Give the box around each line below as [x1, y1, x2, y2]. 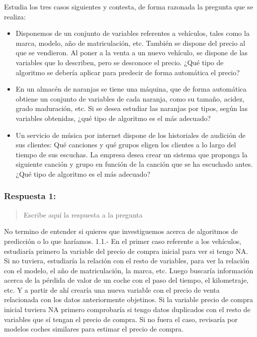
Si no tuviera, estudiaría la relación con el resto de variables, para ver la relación [4, 255, 250, 266]
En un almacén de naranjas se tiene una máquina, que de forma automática [15, 84, 247, 94]
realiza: [4, 11, 26, 21]
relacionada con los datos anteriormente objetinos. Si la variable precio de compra [4, 294, 253, 305]
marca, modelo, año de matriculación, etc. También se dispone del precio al [15, 37, 246, 48]
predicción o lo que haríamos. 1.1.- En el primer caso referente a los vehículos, [4, 235, 242, 246]
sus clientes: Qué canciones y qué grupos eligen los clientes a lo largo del [15, 139, 236, 150]
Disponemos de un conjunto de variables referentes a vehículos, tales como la [15, 28, 250, 38]
